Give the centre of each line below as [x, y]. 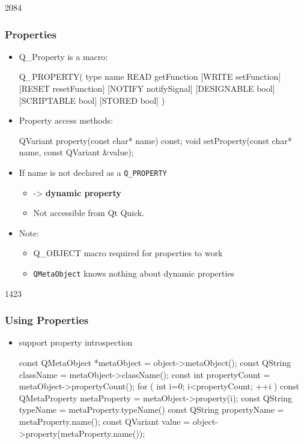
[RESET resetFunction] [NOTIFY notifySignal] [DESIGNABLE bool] [147, 88]
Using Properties [47, 320]
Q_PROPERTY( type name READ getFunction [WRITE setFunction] [150, 76]
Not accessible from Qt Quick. [89, 213]
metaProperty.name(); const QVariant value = [105, 421]
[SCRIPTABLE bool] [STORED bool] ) [92, 100]
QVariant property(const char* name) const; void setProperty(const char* [155, 140]
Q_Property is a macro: [63, 56]
